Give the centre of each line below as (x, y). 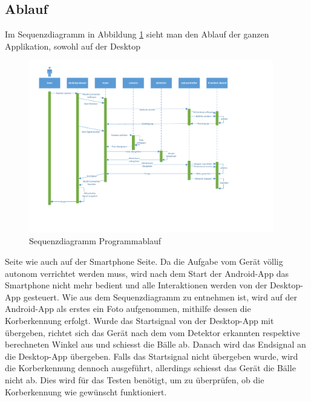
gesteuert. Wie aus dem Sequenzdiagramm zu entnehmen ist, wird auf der (160, 297)
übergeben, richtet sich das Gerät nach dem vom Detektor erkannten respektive (152, 332)
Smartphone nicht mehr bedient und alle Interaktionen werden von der (136, 285)
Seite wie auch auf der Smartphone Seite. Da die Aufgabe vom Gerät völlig (144, 261)
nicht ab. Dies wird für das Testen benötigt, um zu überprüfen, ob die (135, 379)
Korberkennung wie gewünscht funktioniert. (86, 391)
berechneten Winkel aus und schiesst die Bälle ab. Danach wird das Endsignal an (155, 344)
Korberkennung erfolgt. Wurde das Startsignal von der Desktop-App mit (139, 320)
